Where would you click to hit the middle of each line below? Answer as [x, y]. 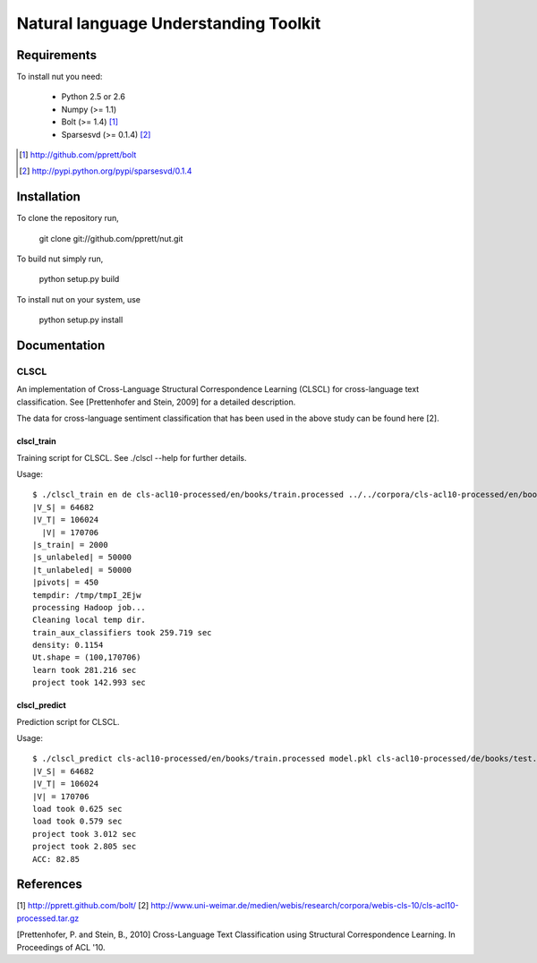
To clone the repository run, [68, 218]
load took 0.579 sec [77, 822]
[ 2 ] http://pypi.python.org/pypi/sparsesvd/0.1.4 [106, 171]
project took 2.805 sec [85, 847]
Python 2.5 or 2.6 [93, 97]
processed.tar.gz [48, 918]
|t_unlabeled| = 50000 [82, 570]
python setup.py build [79, 279]
